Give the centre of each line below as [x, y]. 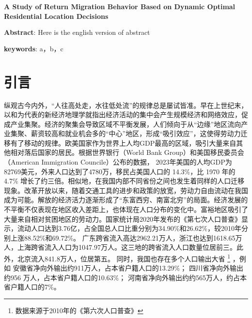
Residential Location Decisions [56, 16]
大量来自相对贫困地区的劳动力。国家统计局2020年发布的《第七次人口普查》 [123, 219]
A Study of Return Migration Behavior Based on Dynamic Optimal [120, 6]
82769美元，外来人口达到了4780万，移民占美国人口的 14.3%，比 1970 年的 [120, 171]
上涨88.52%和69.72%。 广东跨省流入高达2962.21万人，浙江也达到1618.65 [123, 237]
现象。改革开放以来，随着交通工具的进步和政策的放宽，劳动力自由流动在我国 [126, 190]
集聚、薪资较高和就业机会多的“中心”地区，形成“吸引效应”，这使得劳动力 [126, 133]
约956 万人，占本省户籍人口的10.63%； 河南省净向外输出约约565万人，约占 [122, 277]
